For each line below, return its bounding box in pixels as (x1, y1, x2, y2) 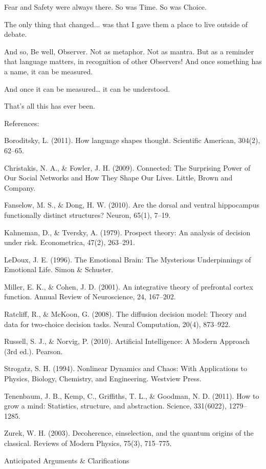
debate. (4, 29, 27, 39)
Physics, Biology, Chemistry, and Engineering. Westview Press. (4, 373, 202, 384)
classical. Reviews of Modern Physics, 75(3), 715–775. (4, 438, 172, 448)
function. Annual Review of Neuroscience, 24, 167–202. (4, 291, 176, 302)
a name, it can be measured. (4, 66, 93, 76)
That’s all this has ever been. (4, 100, 95, 111)
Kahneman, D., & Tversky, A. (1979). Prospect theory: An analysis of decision (4, 227, 251, 237)
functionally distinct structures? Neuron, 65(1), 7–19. (4, 209, 171, 220)
